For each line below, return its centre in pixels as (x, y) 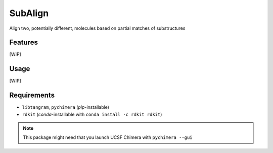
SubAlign (29, 13)
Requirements (32, 95)
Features (24, 43)
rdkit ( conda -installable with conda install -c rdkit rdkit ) (92, 114)
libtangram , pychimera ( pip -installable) (66, 107)
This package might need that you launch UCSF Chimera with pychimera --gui (108, 137)
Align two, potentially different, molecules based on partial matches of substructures (97, 28)
